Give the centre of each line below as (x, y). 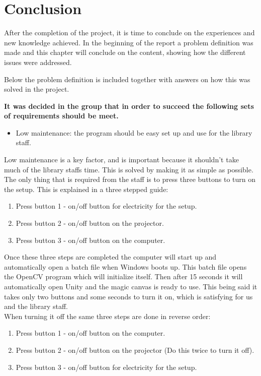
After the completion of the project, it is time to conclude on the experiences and (129, 33)
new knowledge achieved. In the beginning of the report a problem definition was (129, 42)
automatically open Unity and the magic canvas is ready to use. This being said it (131, 286)
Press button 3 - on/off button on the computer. (91, 240)
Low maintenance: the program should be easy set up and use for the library (134, 132)
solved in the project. (37, 89)
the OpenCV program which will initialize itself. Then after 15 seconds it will (123, 276)
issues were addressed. (38, 62)
